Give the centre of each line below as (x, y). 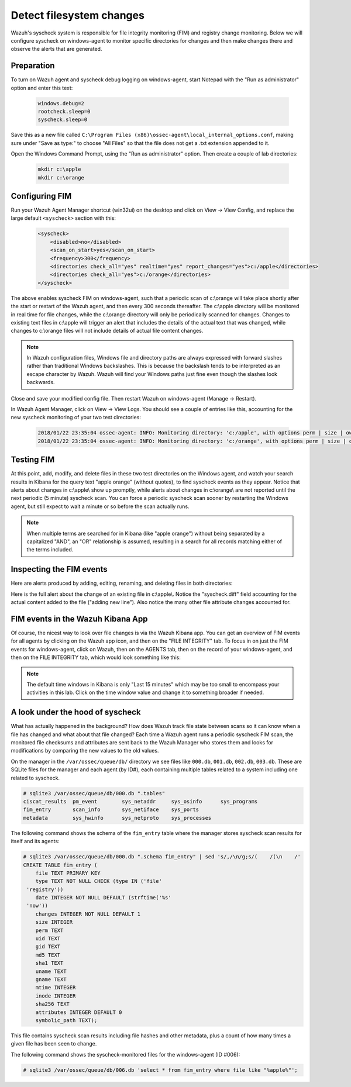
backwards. (41, 382)
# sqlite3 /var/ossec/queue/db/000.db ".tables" (94, 793)
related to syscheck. (35, 778)
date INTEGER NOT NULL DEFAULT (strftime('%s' (104, 898)
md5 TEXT (48, 955)
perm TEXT (49, 930)
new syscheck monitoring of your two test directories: (76, 417)
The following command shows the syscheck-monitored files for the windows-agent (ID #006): (125, 1054)
